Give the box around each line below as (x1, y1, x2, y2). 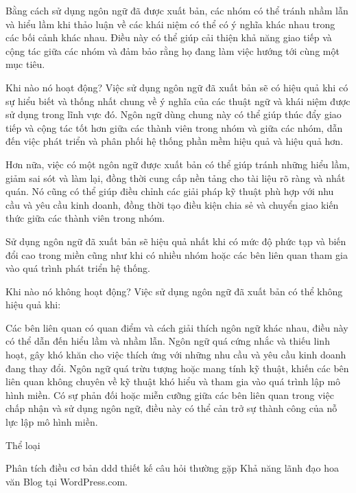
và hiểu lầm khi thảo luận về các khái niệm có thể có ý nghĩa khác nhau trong (5, 16, 335, 31)
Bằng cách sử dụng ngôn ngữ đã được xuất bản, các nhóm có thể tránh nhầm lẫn (5, 3, 348, 17)
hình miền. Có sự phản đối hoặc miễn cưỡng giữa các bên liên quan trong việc (5, 387, 334, 402)
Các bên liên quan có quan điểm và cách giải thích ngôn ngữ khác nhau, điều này (5, 320, 348, 334)
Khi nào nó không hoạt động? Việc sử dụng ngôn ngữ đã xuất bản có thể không (5, 284, 343, 298)
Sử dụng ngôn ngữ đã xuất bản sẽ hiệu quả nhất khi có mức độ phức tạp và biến (5, 233, 346, 248)
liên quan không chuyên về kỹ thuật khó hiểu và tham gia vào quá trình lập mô (5, 374, 341, 389)
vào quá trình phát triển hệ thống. (5, 261, 150, 275)
